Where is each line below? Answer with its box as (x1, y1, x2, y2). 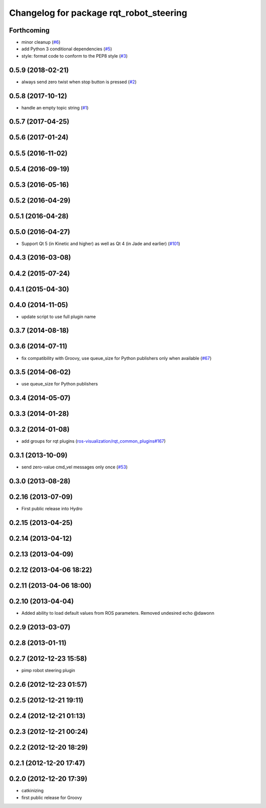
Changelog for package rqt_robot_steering (9, 7, 187, 18)
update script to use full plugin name (21, 314, 96, 319)
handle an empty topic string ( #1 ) (21, 105, 89, 110)
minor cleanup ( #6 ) (21, 39, 61, 45)
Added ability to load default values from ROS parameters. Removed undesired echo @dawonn (21, 610, 214, 616)
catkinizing (21, 788, 44, 794)
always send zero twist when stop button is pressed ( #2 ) (21, 79, 137, 85)
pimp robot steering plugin (21, 667, 75, 673)
